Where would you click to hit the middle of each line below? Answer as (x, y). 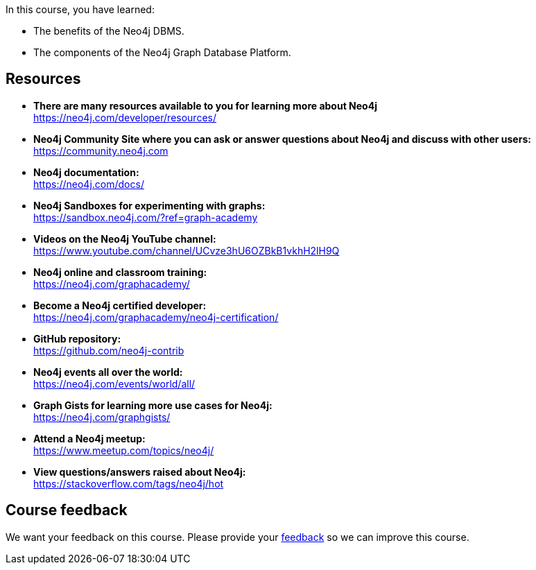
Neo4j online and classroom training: (120, 272)
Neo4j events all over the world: (108, 372)
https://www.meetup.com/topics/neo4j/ (124, 450)
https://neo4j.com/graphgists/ (102, 417)
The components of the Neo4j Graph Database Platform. (162, 52)
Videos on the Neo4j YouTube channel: (125, 239)
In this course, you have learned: (80, 9)
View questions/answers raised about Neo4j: (140, 472)
